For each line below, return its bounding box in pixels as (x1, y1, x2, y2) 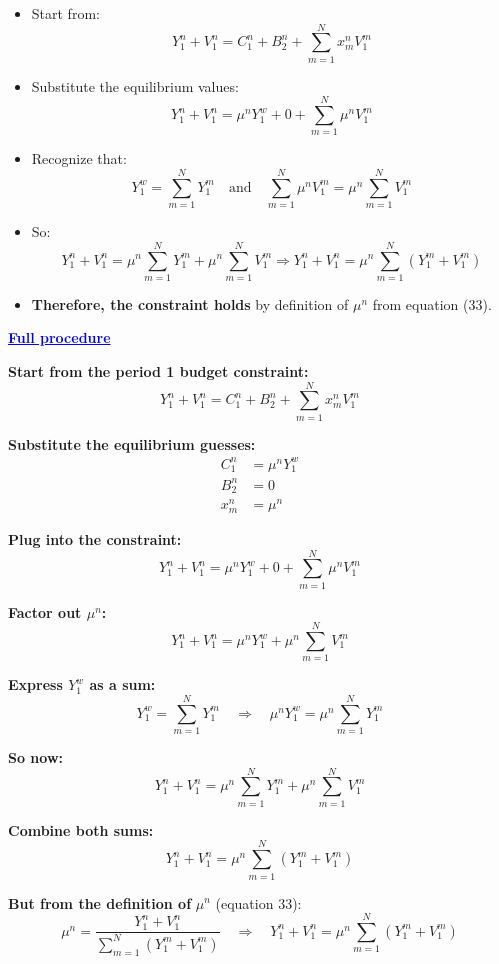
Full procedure (8, 327, 111, 348)
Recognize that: (31, 148, 127, 169)
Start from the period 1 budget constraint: (8, 361, 309, 382)
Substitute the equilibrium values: (31, 75, 239, 96)
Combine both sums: (8, 819, 154, 840)
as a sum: (89, 674, 156, 695)
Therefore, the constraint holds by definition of (31, 293, 349, 314)
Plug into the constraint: (8, 528, 182, 549)
